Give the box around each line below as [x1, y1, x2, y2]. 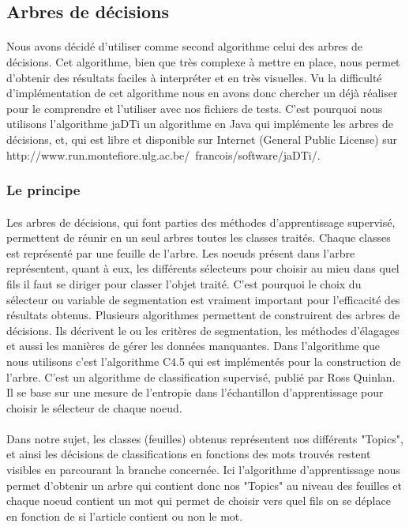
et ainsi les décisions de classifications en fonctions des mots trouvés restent [6, 446, 371, 462]
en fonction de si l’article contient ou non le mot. [6, 507, 243, 524]
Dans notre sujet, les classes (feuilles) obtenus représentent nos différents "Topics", [6, 430, 403, 446]
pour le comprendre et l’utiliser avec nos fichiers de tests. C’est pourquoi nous [6, 100, 383, 116]
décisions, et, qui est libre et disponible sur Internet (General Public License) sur [6, 130, 398, 147]
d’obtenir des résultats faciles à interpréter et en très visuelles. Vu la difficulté [6, 69, 382, 85]
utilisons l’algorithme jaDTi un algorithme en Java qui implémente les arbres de [6, 115, 394, 132]
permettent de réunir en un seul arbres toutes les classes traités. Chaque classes [6, 229, 391, 246]
